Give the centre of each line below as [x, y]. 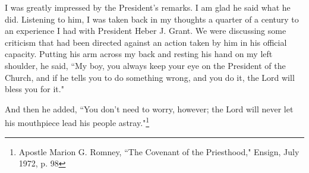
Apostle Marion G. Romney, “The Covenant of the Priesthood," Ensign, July [159, 151]
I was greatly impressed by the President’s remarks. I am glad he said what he [148, 7]
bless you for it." [34, 89]
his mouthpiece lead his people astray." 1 [77, 122]
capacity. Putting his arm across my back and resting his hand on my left [139, 54]
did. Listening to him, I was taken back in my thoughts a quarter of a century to [152, 19]
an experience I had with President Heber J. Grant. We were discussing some [146, 31]
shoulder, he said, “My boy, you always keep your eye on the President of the [145, 65]
